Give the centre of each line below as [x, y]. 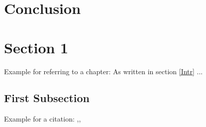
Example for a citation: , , [43, 119]
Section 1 [36, 47]
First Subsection [47, 98]
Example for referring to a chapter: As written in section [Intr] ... [103, 71]
